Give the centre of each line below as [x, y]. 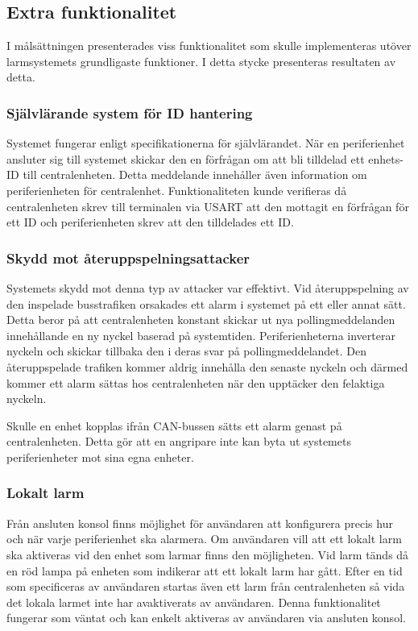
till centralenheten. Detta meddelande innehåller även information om [195, 174]
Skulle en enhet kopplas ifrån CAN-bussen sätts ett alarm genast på [174, 425]
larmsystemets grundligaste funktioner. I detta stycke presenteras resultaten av [201, 61]
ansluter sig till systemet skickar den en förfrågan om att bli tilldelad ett [186, 158]
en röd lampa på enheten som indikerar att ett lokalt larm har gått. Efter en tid [205, 570]
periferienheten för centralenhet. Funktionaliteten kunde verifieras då [177, 190]
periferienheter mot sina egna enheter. [100, 457]
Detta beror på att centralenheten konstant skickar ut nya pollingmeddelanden [201, 320]
